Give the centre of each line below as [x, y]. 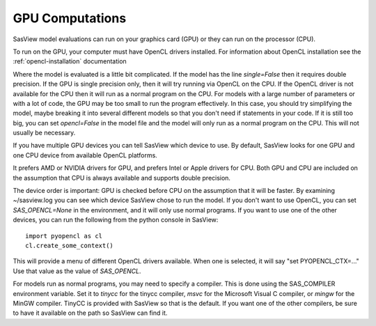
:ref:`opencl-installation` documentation [70, 61]
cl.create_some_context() [70, 245]
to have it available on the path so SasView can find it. [90, 313]
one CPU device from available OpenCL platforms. [85, 155]
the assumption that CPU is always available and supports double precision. [122, 178]
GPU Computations [70, 18]
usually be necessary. [44, 133]
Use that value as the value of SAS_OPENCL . [77, 271]
